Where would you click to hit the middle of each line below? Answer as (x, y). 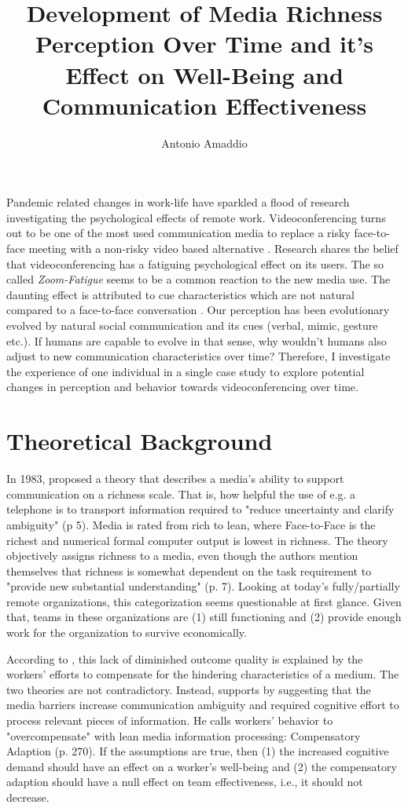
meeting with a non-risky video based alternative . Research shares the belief (213, 249)
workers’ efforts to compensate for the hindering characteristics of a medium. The (203, 674)
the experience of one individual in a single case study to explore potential (186, 371)
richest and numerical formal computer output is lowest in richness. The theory (197, 540)
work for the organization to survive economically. (127, 633)
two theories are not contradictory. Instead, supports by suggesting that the (189, 689)
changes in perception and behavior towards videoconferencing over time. (182, 387)
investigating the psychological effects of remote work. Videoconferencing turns (196, 217)
